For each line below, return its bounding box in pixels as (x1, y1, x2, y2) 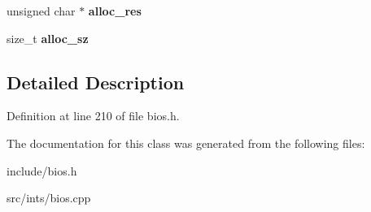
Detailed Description (7, 69, 185, 94)
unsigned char (7, 2, 76, 19)
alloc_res (88, 2, 142, 19)
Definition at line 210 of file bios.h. (7, 107, 180, 124)
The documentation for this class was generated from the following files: (7, 134, 365, 151)
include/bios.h (7, 162, 77, 179)
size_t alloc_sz (7, 29, 89, 46)
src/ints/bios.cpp (7, 189, 91, 206)
